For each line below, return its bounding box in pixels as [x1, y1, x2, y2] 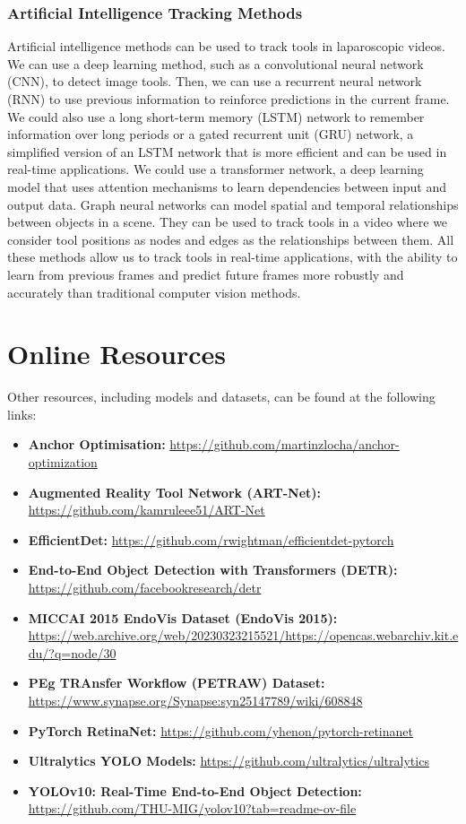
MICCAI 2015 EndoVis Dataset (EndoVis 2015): [28, 608, 338, 627]
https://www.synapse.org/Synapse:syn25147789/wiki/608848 [28, 690, 363, 709]
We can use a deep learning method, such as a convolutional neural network [7, 54, 424, 73]
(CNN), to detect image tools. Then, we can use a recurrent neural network [7, 72, 422, 91]
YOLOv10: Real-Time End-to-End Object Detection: [28, 781, 362, 800]
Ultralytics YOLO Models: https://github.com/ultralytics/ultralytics [28, 751, 429, 770]
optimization [28, 453, 98, 472]
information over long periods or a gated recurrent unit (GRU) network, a [7, 125, 414, 143]
